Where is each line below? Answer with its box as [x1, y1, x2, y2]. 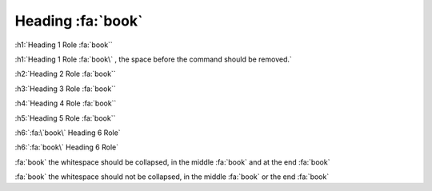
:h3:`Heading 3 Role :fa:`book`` [14, 84, 116, 94]
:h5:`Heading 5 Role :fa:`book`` [14, 113, 116, 123]
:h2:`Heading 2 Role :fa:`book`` [14, 69, 116, 79]
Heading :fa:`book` [14, 12, 143, 30]
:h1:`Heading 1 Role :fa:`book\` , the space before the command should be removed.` [14, 54, 292, 64]
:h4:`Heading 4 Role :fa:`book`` [14, 98, 117, 108]
